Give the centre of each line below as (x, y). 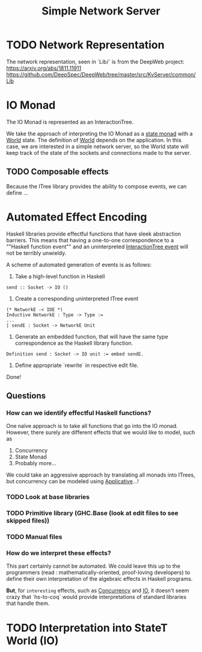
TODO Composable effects (57, 172)
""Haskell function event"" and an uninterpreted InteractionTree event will (97, 246)
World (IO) (32, 641)
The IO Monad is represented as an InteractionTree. (70, 122)
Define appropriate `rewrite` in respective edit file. (77, 365)
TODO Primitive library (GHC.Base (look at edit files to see (92, 513)
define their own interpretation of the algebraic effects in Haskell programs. (99, 579)
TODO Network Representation (85, 45)
